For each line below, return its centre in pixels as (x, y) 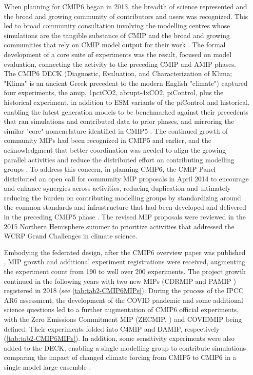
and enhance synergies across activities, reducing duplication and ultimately (117, 188)
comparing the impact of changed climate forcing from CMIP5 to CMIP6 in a (120, 357)
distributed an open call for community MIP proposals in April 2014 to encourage (126, 178)
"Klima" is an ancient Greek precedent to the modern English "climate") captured (126, 83)
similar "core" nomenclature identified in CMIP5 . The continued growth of (116, 130)
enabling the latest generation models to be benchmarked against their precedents (126, 111)
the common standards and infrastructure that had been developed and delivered (125, 207)
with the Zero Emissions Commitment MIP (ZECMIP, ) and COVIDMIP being (123, 319)
